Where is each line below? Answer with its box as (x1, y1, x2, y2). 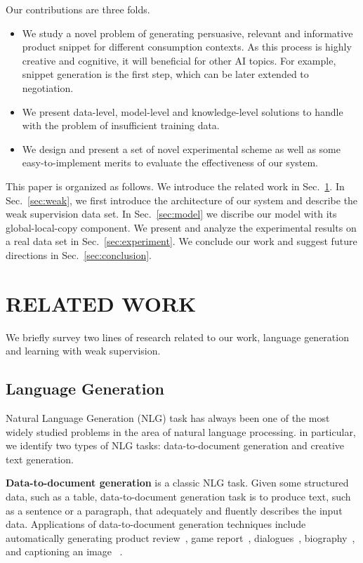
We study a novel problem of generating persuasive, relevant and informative (22, 25, 353, 40)
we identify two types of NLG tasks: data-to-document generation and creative (6, 438, 345, 453)
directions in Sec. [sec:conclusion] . (6, 247, 152, 262)
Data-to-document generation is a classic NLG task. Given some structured (6, 475, 349, 490)
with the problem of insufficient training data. (22, 118, 220, 133)
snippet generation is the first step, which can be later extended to (22, 67, 309, 81)
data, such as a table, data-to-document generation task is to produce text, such (6, 489, 351, 503)
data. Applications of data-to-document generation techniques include (6, 517, 306, 531)
